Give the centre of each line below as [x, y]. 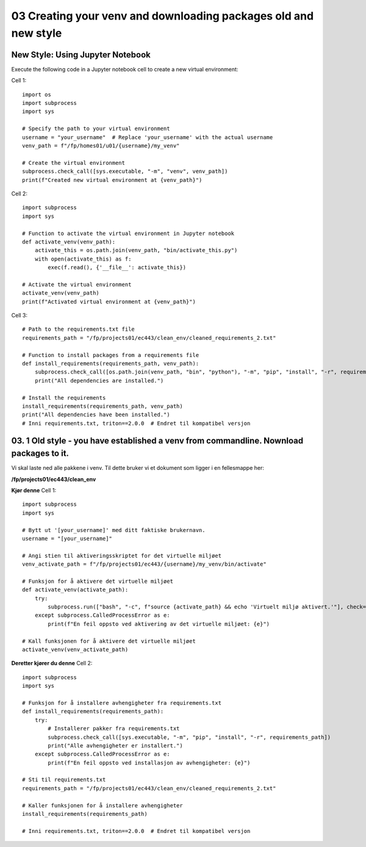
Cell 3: [19, 315]
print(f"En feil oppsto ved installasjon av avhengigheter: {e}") [149, 762]
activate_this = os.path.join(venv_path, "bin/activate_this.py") [136, 250]
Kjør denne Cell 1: [34, 490]
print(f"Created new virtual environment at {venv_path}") [112, 180]
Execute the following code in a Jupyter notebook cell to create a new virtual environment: [125, 69]
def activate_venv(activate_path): [75, 590]
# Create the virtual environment [74, 163]
